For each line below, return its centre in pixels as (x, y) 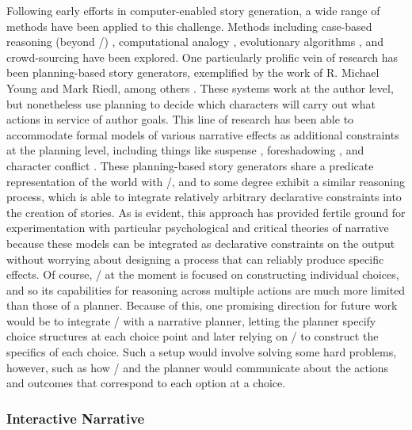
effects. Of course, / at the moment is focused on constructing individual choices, (203, 274)
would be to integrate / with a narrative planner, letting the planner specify (191, 320)
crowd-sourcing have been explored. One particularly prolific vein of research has (202, 57)
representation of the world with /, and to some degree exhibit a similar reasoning (206, 181)
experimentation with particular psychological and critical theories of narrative (198, 228)
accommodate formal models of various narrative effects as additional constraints (203, 134)
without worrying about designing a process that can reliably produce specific (195, 259)
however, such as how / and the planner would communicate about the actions (198, 367)
